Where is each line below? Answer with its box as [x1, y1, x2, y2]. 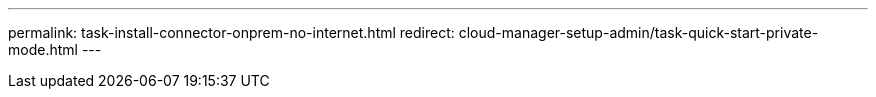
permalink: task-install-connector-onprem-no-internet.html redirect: [8, 24, 455, 41]
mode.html [8, 41, 78, 58]
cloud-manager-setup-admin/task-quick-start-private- [458, 24, 819, 41]
